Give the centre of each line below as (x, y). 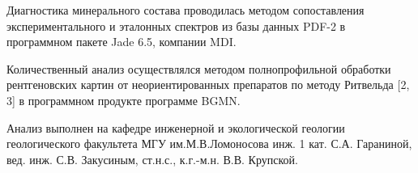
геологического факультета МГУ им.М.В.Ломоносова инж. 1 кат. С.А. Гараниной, (209, 143)
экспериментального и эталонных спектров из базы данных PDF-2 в (176, 25)
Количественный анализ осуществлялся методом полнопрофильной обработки (199, 68)
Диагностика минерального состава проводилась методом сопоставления (186, 10)
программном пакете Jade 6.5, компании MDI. (122, 42)
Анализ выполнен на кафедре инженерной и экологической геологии (176, 127)
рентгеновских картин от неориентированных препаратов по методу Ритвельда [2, (208, 84)
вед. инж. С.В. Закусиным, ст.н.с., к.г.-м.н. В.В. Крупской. (152, 159)
